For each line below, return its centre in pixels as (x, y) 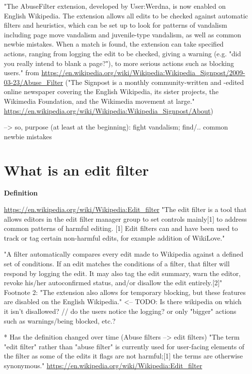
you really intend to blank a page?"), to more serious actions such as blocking (119, 63)
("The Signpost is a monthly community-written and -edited (155, 82)
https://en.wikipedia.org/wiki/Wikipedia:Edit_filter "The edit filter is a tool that (125, 209)
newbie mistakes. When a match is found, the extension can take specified (114, 44)
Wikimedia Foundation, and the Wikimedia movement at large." (99, 101)
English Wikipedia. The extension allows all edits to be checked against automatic (126, 15)
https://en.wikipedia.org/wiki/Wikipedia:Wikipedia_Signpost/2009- (143, 73)
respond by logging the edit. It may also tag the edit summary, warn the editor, (122, 273)
